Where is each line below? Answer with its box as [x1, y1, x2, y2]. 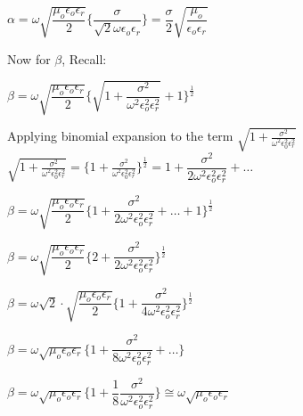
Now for [7, 49, 51, 68]
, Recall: [61, 49, 107, 68]
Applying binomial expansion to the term [7, 126, 233, 145]
